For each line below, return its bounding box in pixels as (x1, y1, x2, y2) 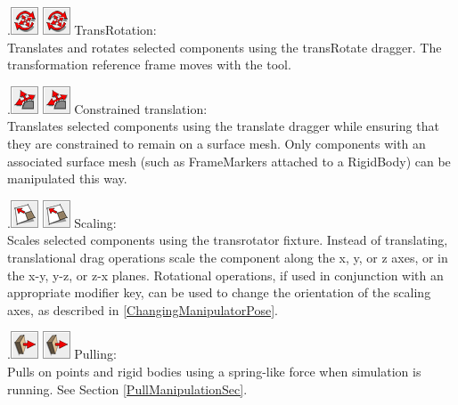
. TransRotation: (7, 20, 157, 38)
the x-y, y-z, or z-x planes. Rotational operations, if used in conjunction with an (7, 265, 444, 284)
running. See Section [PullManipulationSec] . (7, 379, 248, 398)
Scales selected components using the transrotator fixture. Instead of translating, (7, 231, 448, 249)
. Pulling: (7, 344, 117, 363)
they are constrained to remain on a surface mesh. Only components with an (7, 134, 426, 152)
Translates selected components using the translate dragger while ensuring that (7, 117, 439, 135)
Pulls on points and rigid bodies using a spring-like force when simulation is (7, 361, 421, 380)
